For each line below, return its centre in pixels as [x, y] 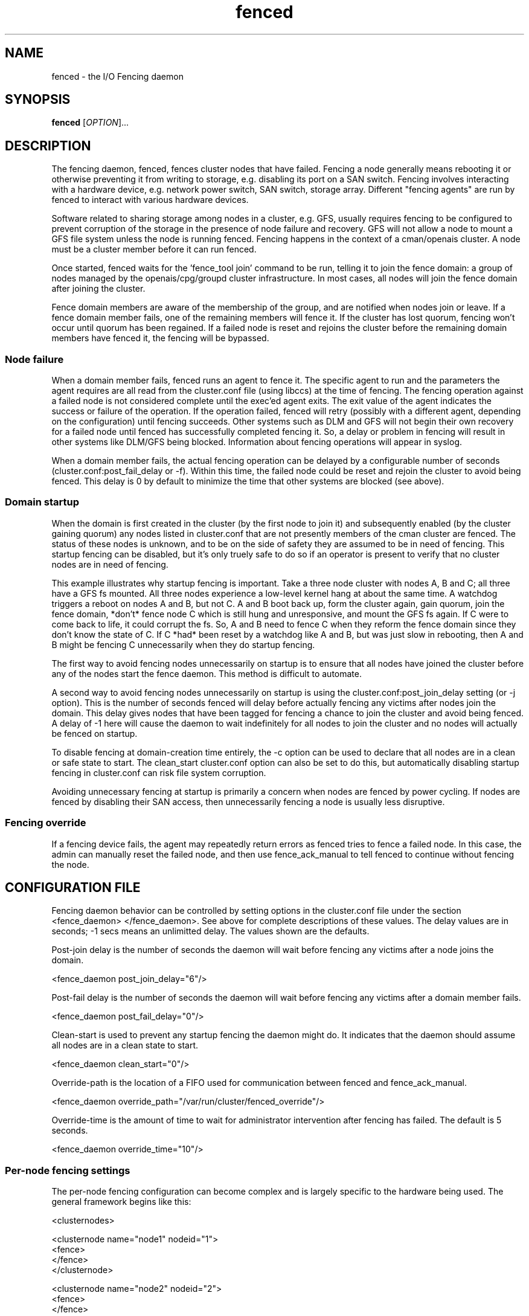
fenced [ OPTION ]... [90, 123]
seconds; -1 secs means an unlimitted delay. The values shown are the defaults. [210, 931]
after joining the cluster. [98, 289]
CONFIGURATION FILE [73, 887]
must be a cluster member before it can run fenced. [154, 249]
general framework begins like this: [121, 1202]
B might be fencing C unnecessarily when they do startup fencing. [183, 644]
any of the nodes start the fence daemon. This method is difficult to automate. [207, 673]
